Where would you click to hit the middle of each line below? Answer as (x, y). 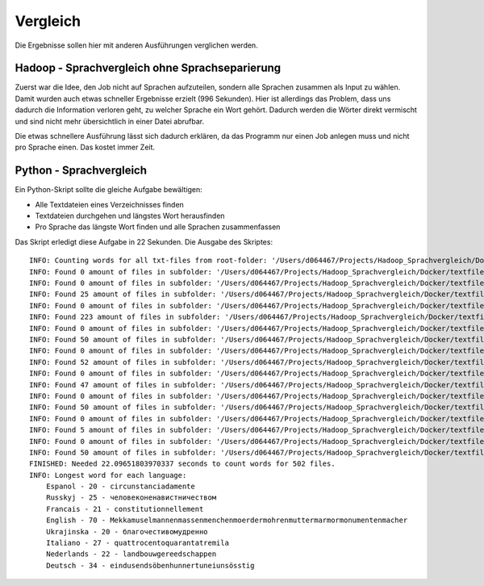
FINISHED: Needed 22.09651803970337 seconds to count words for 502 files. (182, 464)
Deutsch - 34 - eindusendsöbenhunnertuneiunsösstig (150, 565)
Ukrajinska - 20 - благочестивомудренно (127, 532)
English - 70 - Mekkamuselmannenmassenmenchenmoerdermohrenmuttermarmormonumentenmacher (227, 520)
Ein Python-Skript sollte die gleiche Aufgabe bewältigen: (109, 190)
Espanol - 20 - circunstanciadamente (120, 487)
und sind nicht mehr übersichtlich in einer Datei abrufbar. (110, 121)
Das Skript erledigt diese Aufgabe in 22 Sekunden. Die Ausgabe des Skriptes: (144, 241)
